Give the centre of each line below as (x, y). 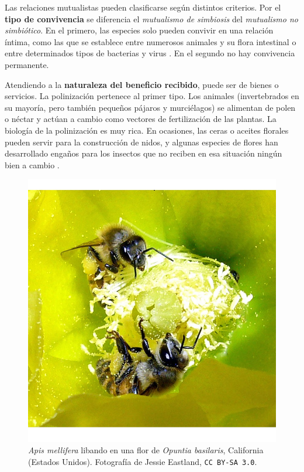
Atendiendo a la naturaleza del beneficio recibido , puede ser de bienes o (142, 84)
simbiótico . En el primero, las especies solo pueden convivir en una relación (139, 30)
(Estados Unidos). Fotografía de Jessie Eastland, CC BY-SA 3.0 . (143, 461)
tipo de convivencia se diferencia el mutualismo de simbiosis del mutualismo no (151, 18)
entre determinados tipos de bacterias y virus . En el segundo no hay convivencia (150, 53)
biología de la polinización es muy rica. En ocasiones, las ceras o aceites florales (147, 130)
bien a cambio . (32, 164)
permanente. (27, 64)
